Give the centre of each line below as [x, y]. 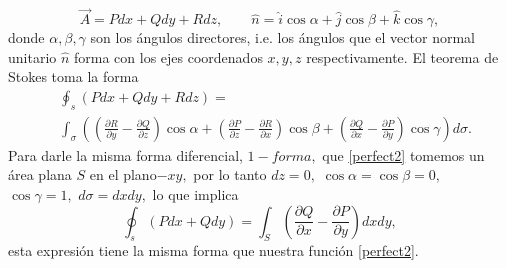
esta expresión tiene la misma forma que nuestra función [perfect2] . [213, 250]
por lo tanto [230, 174]
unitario [32, 56]
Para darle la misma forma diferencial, [125, 154]
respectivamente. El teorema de [402, 56]
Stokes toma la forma [73, 76]
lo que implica [195, 194]
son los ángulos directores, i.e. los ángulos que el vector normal [282, 37]
